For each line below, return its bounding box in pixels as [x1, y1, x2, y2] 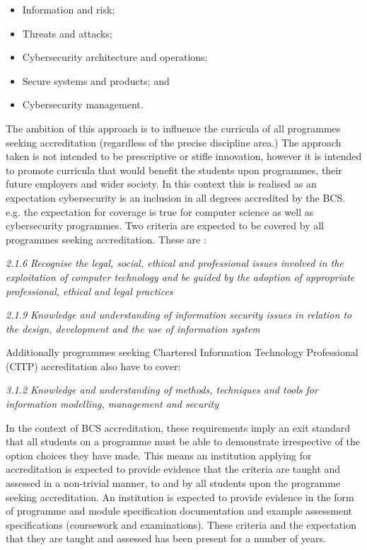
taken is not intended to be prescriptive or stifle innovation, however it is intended [6, 149, 362, 164]
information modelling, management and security [6, 396, 219, 411]
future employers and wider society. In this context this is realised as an [6, 176, 317, 191]
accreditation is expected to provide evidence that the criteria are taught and [6, 462, 341, 476]
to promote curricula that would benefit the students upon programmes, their [6, 162, 342, 177]
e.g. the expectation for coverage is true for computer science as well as [6, 204, 314, 219]
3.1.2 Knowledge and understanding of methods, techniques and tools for [6, 382, 318, 397]
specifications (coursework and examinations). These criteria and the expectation [6, 517, 356, 532]
